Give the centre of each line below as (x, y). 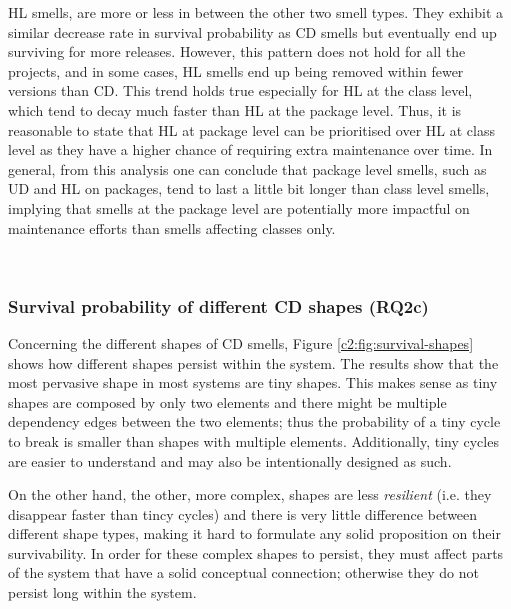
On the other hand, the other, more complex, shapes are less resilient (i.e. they (250, 494)
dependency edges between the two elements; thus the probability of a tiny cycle (254, 421)
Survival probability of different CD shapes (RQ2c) (218, 305)
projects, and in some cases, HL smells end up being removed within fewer (236, 70)
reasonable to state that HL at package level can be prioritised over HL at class (251, 129)
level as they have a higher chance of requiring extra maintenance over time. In (250, 149)
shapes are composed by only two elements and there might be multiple (227, 401)
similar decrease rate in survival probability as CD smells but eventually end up (252, 31)
